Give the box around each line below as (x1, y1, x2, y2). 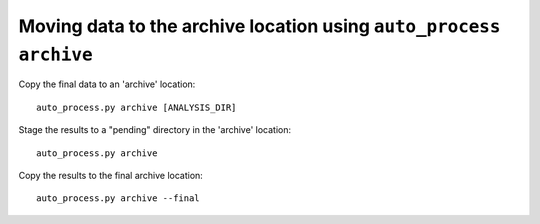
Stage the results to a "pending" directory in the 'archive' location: (18, 124, 292, 136)
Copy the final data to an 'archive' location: (18, 78, 196, 90)
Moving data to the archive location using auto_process (18, 15, 501, 37)
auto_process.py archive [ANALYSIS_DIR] (36, 101, 237, 113)
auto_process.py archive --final (36, 193, 200, 204)
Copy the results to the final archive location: (18, 169, 204, 181)
